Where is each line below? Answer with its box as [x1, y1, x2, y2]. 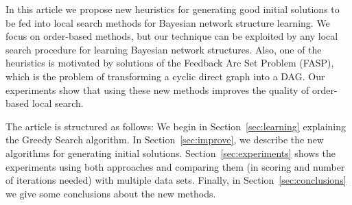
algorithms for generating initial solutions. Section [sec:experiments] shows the [5, 145, 336, 160]
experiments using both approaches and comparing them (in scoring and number [5, 159, 345, 173]
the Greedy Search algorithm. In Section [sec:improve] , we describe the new [5, 132, 324, 147]
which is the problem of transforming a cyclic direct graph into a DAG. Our [5, 69, 325, 83]
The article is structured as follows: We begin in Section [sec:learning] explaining [5, 119, 347, 133]
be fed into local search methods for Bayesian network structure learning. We [5, 15, 330, 29]
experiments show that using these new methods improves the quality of [5, 82, 309, 97]
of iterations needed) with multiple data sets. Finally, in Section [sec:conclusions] [5, 173, 347, 187]
